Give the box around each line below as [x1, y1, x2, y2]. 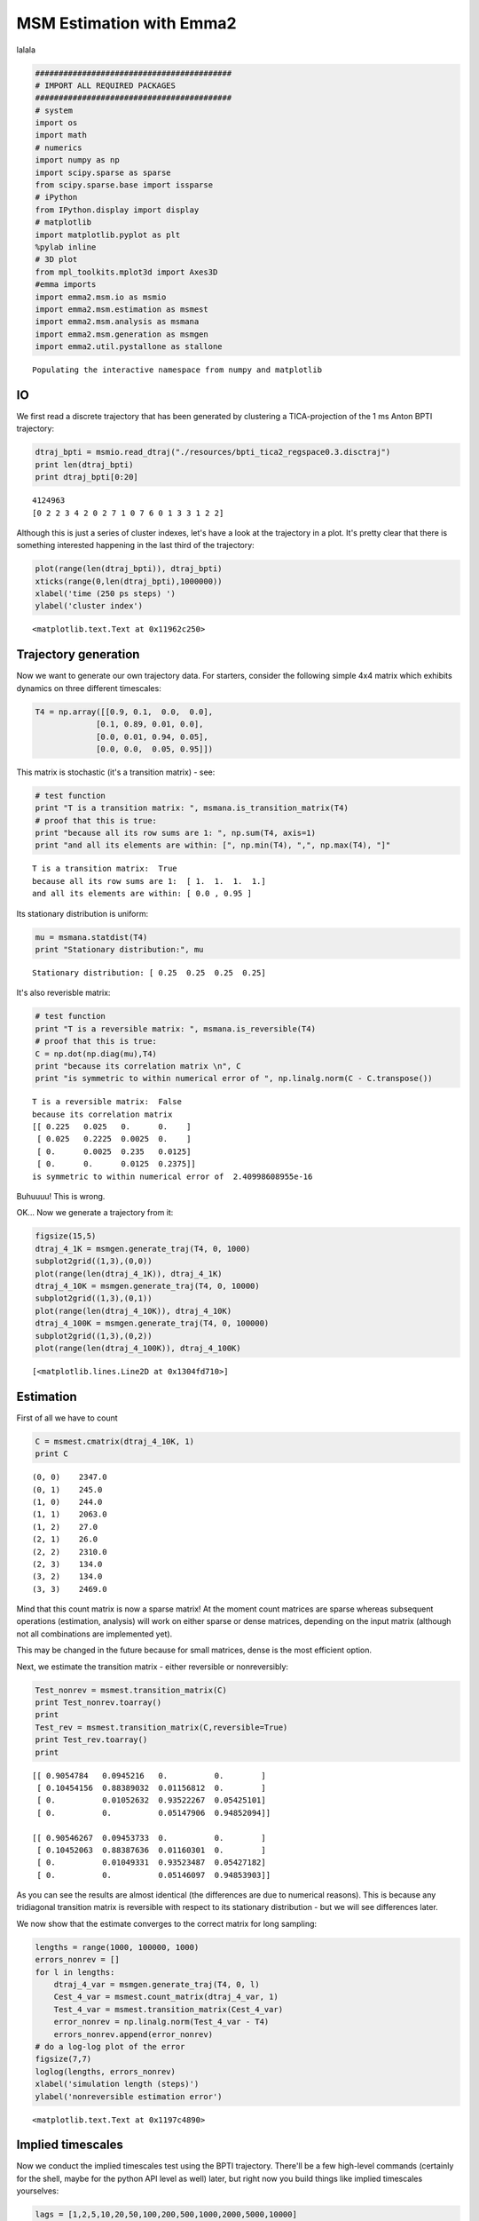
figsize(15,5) [35, 1231, 97, 1241]
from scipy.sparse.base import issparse [35, 180, 213, 190]
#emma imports [35, 280, 97, 290]
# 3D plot [35, 254, 78, 265]
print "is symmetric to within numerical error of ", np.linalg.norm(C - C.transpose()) [35, 1073, 434, 1084]
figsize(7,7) [35, 2054, 92, 2065]
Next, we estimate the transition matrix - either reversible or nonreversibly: [16, 1661, 288, 1672]
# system [35, 105, 74, 115]
